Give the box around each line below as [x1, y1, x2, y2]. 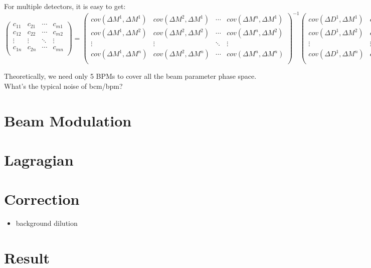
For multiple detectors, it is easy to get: [4, 1, 126, 11]
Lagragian [4, 150, 74, 170]
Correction [4, 189, 80, 209]
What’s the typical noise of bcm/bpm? [4, 80, 123, 91]
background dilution [16, 218, 78, 228]
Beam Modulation [4, 110, 132, 130]
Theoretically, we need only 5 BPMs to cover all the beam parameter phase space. [4, 71, 257, 81]
